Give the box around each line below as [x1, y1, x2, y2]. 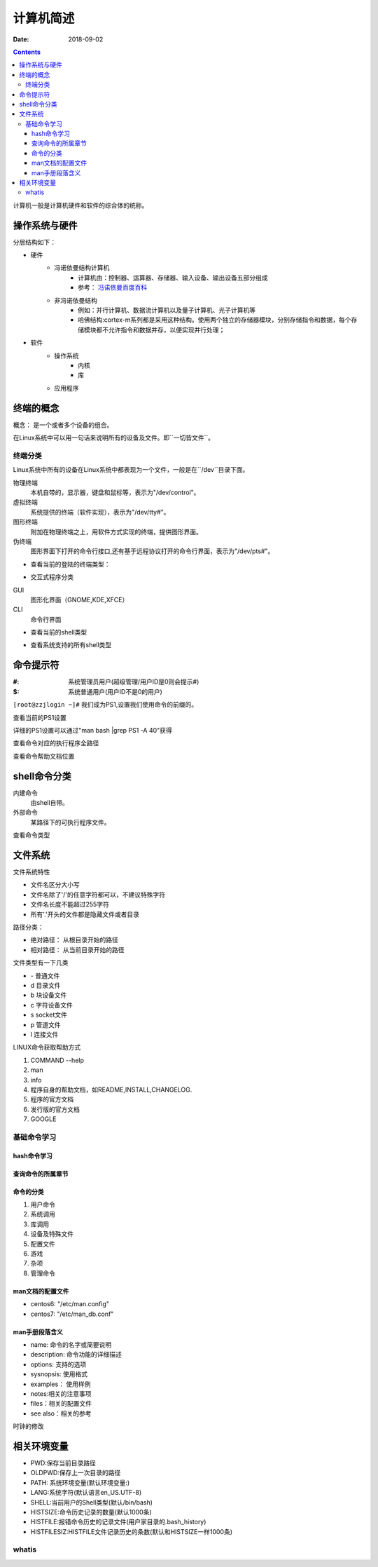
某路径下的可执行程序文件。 [30, 818, 111, 827]
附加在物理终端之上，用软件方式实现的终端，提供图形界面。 [30, 527, 202, 536]
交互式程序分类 [30, 573, 73, 581]
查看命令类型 [13, 831, 50, 839]
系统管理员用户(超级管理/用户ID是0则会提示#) [68, 677, 199, 686]
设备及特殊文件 [30, 1230, 73, 1238]
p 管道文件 [30, 1020, 61, 1029]
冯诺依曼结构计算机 [54, 264, 110, 272]
